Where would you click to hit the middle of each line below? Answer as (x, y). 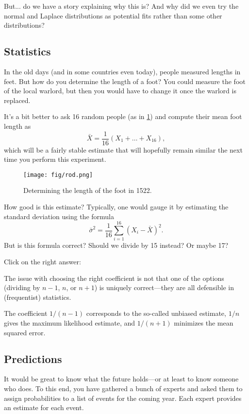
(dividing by (22, 287)
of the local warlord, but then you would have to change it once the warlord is (120, 91)
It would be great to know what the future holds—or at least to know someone (121, 379)
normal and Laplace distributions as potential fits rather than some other (113, 15)
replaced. (17, 100)
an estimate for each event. (44, 407)
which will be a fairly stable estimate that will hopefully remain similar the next (123, 149)
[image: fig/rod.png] (58, 175)
